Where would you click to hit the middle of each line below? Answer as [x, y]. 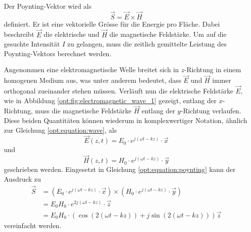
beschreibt [19, 34]
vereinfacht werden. [33, 225]
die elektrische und [72, 34]
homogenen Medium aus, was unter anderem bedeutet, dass [93, 80]
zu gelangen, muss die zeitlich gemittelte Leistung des [147, 44]
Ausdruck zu [23, 178]
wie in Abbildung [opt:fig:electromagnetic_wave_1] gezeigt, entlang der [110, 100]
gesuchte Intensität [32, 44]
